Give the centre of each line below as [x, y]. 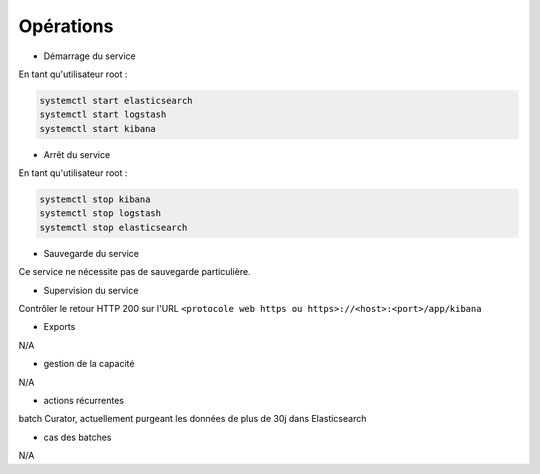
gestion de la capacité [89, 364]
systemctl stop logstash [100, 213]
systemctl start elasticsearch [116, 100]
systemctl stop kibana [95, 199]
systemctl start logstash [103, 114]
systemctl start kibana [98, 128]
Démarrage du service [89, 56]
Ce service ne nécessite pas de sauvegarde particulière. [134, 272]
